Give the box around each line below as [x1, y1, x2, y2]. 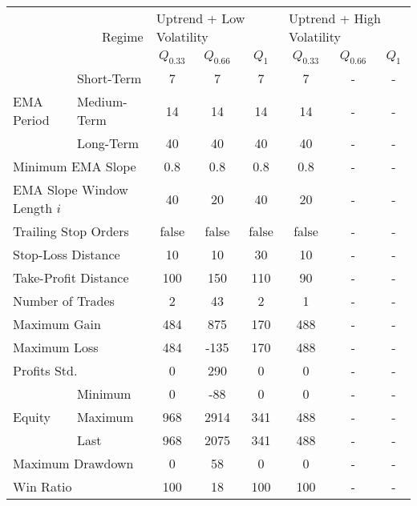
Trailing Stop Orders [13, 222, 129, 241]
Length [13, 199, 53, 218]
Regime [101, 27, 144, 46]
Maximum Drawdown [13, 454, 134, 473]
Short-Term [76, 69, 142, 88]
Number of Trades [13, 291, 115, 311]
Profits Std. [13, 361, 78, 380]
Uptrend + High [289, 9, 381, 27]
